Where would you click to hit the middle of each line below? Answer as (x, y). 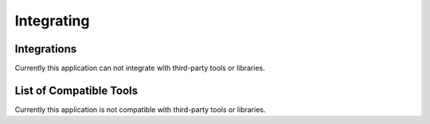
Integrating (52, 21)
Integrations (46, 49)
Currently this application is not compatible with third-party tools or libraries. (140, 109)
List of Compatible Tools (76, 90)
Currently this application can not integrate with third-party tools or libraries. (140, 68)
